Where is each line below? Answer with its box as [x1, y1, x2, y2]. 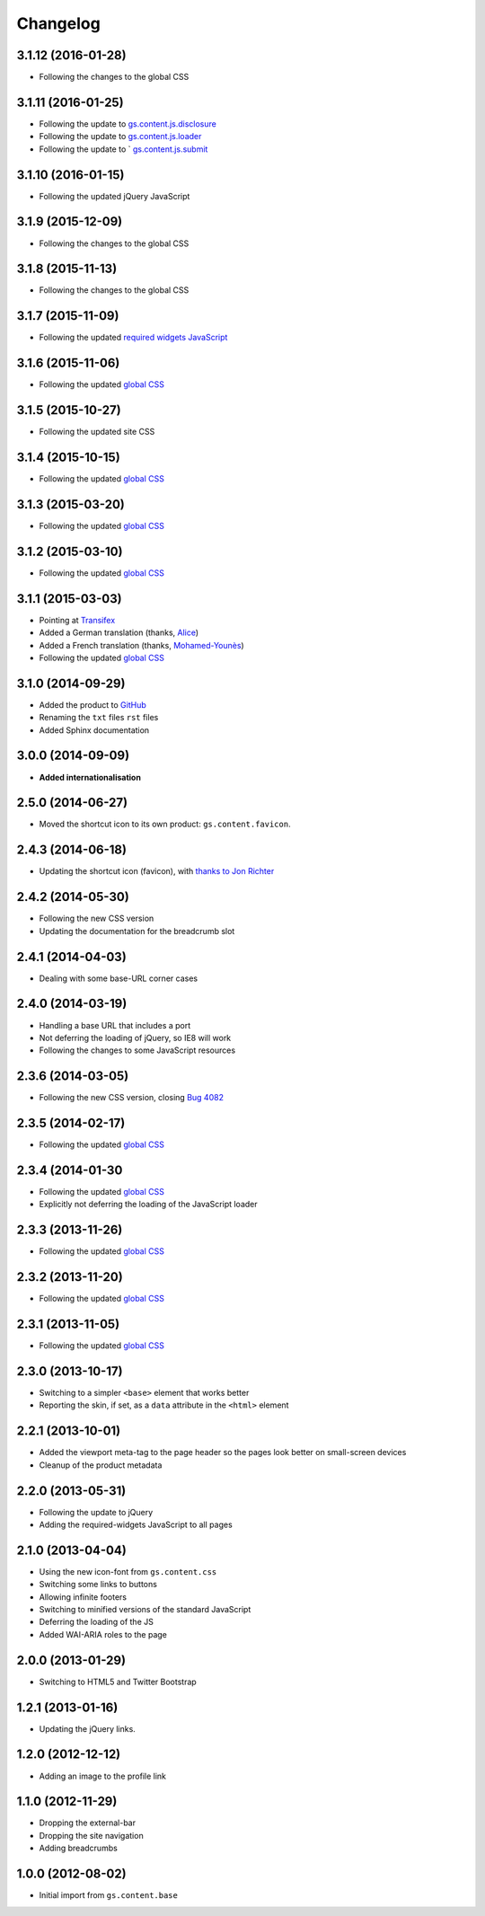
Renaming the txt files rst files [39, 712, 159, 723]
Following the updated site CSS [39, 427, 155, 437]
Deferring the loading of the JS [39, 1617, 154, 1628]
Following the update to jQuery [39, 1506, 154, 1517]
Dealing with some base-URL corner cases [39, 973, 198, 984]
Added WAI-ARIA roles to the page [39, 1629, 168, 1639]
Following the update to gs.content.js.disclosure [39, 118, 217, 129]
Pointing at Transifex [39, 614, 116, 625]
